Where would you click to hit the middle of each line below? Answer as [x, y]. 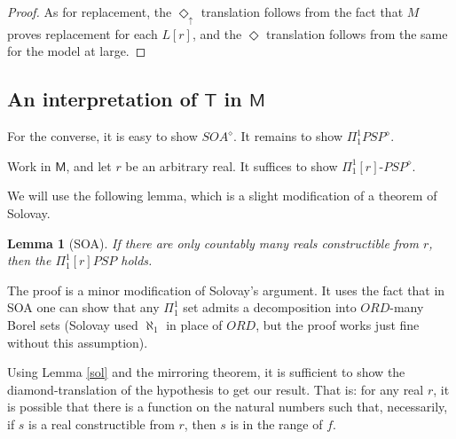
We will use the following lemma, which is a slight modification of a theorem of [222, 196]
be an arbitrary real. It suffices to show [232, 165]
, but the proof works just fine [338, 324]
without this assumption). [78, 342]
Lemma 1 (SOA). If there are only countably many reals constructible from [213, 243]
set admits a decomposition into [270, 307]
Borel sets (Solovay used [73, 324]
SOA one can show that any [83, 307]
